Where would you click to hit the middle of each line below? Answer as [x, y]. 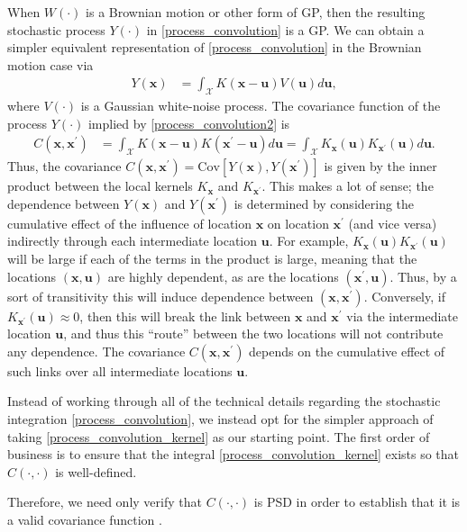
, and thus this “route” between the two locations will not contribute [253, 334]
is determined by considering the [324, 203]
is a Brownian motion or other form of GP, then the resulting [256, 12]
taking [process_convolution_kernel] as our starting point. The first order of [219, 436]
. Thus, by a [423, 276]
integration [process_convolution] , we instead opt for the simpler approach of [220, 418]
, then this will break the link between [185, 316]
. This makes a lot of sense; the [348, 186]
